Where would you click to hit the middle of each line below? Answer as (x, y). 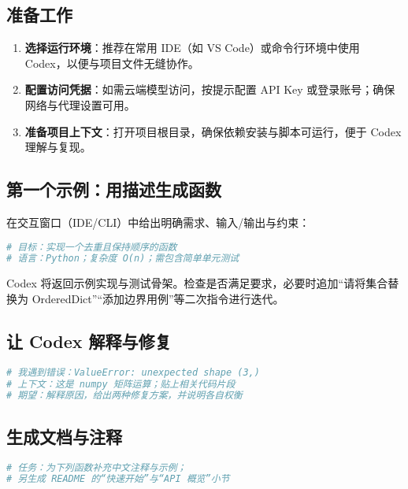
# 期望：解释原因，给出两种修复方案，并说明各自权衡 (124, 396)
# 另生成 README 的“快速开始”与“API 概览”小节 (118, 479)
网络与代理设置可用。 (80, 104)
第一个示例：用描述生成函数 (114, 189)
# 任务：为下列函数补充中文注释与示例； (96, 467)
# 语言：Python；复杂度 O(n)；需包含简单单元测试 (123, 259)
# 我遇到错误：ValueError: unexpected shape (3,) (133, 372)
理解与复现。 (58, 147)
